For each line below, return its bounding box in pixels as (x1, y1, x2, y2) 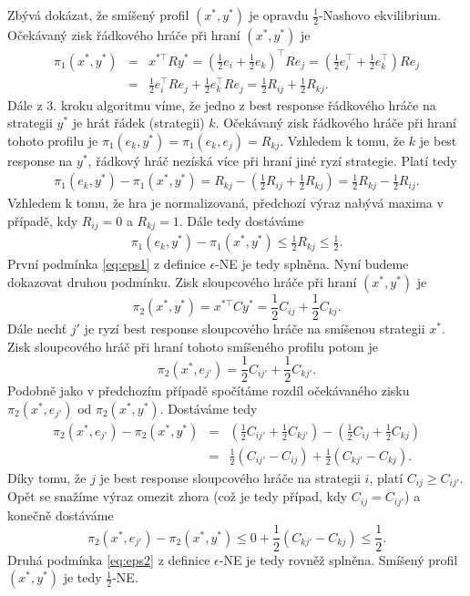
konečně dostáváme (7, 505, 114, 524)
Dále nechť (7, 319, 67, 338)
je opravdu (249, 5, 309, 24)
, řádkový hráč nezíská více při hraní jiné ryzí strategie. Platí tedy (87, 150, 457, 170)
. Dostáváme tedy (159, 398, 258, 417)
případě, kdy (7, 211, 78, 230)
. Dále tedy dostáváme (179, 211, 304, 230)
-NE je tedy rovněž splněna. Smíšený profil (219, 550, 458, 569)
